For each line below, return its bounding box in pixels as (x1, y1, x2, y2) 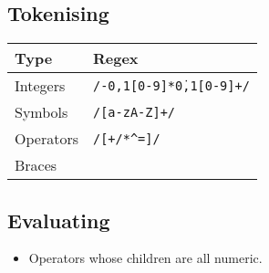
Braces (15, 154, 57, 176)
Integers (15, 75, 66, 97)
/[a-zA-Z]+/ (92, 104, 175, 120)
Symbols (15, 101, 68, 123)
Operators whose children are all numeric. (28, 248, 263, 268)
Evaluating (7, 205, 110, 234)
